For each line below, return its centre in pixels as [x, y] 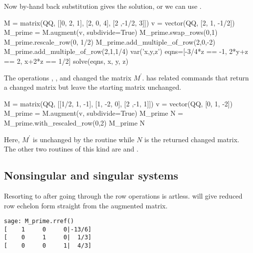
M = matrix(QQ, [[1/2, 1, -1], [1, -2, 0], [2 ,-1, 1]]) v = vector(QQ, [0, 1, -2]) [118, 103]
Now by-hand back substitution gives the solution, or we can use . [103, 6]
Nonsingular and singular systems [91, 175]
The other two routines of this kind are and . [71, 149]
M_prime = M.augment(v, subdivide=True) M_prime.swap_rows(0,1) [111, 32]
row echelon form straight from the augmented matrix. [86, 205]
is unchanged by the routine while [84, 139]
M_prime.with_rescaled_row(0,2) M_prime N [75, 122]
